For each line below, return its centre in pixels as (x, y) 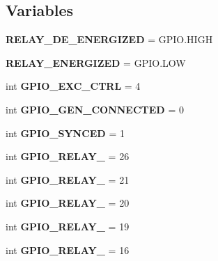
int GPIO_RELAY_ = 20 (68, 203)
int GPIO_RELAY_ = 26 (68, 156)
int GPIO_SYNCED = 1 (65, 133)
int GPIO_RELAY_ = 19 (68, 226)
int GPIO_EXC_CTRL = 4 (73, 86)
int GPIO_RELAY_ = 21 (68, 179)
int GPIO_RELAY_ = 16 (68, 250)
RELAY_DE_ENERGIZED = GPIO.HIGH (109, 39)
